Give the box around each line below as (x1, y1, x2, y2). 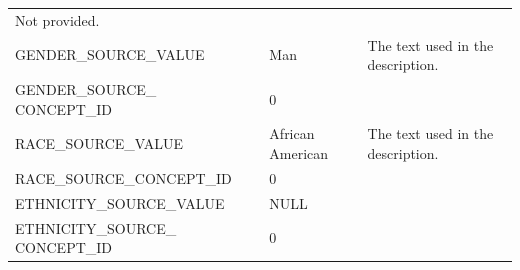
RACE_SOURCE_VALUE (15, 133, 184, 154)
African (269, 123, 315, 144)
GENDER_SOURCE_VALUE (15, 44, 205, 65)
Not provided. (15, 9, 100, 30)
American (269, 143, 329, 164)
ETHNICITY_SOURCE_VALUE (15, 192, 225, 213)
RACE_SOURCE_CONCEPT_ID (15, 167, 232, 188)
